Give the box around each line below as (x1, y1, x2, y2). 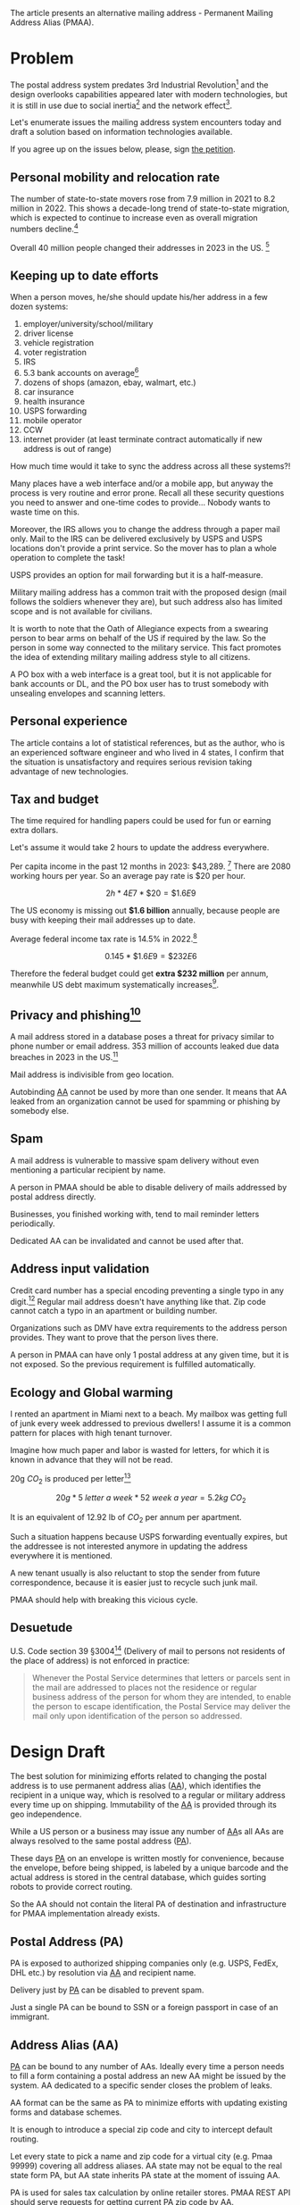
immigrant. (10, 2011, 50, 2022)
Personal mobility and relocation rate (10, 170, 221, 185)
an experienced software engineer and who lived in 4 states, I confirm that (10, 747, 285, 757)
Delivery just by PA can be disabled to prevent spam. (10, 1984, 204, 1995)
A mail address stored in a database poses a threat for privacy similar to (10, 1032, 275, 1042)
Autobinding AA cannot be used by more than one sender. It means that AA (10, 1086, 287, 1097)
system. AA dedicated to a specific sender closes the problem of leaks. (10, 2080, 273, 2091)
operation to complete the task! (10, 552, 126, 563)
